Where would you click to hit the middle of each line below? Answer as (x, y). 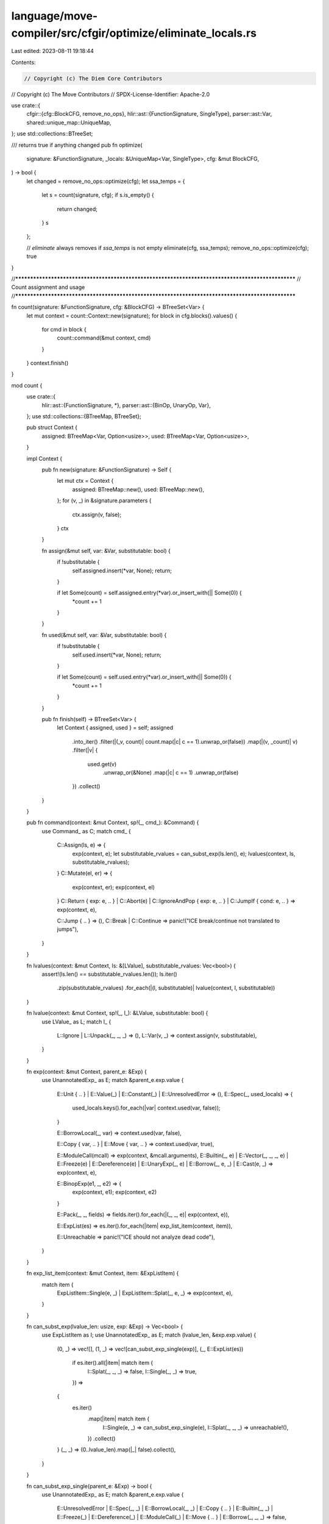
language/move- (55, 16)
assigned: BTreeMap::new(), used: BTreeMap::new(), (138, 489)
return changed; (77, 209)
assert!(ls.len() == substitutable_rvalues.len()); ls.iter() (110, 974)
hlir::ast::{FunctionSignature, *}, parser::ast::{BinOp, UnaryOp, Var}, (126, 405)
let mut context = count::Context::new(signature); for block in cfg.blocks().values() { (132, 315)
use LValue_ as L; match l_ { (76, 1022)
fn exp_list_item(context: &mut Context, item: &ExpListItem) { (103, 1273)
